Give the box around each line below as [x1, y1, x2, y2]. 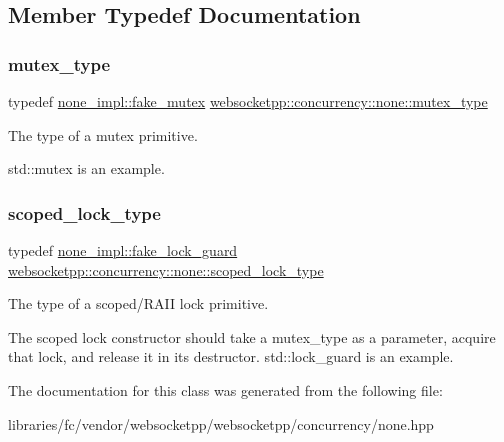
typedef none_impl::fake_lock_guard [8, 240, 238, 260]
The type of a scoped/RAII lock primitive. [8, 293, 269, 314]
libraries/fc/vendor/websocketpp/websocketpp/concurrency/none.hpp [8, 413, 434, 434]
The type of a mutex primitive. [8, 124, 198, 145]
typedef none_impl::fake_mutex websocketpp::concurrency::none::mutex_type [8, 91, 488, 111]
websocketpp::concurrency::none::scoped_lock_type [8, 259, 324, 280]
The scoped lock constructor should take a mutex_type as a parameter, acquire [8, 326, 496, 347]
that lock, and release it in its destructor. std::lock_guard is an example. [8, 346, 454, 367]
